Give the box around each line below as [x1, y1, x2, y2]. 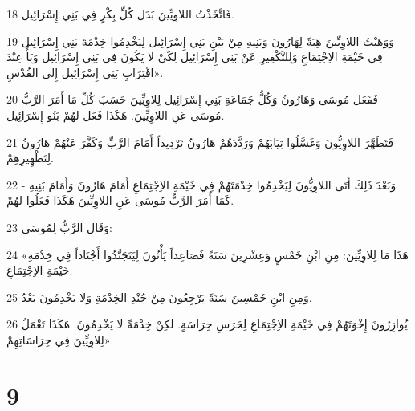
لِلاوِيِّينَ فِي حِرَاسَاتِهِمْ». [6, 331, 114, 348]
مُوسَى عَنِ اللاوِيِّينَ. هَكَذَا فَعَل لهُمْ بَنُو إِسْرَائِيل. [6, 106, 225, 123]
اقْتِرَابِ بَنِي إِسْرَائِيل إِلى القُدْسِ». [6, 63, 164, 80]
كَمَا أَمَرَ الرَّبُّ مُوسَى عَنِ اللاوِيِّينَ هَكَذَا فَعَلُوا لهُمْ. [6, 192, 234, 209]
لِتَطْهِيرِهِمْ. [6, 149, 54, 166]
